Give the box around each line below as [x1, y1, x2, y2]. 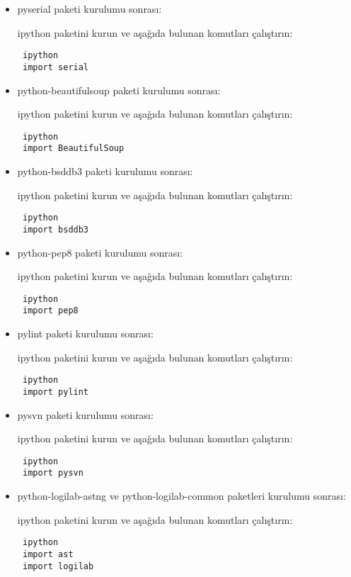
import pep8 [22, 306, 79, 316]
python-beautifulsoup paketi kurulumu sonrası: [17, 82, 221, 97]
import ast [22, 549, 74, 559]
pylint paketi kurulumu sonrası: [17, 326, 154, 340]
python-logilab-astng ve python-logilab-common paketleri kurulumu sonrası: [17, 488, 346, 503]
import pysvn [22, 468, 84, 478]
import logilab [22, 561, 94, 571]
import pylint [22, 386, 89, 397]
